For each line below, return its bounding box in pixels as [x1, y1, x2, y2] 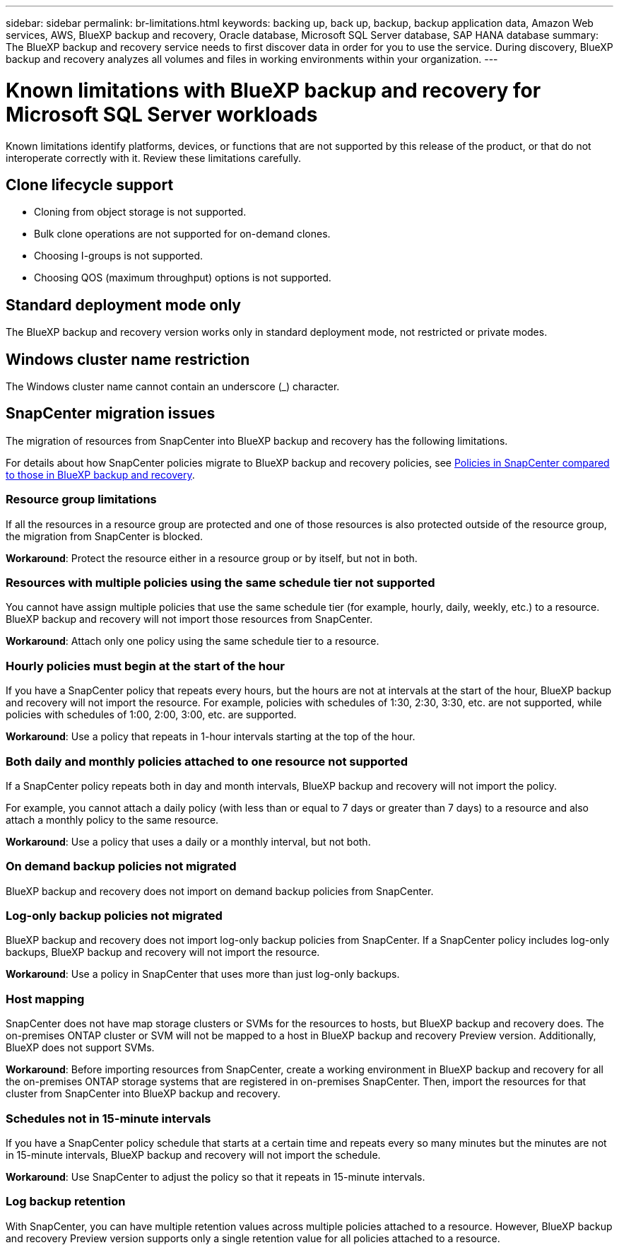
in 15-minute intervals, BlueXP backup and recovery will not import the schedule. [6, 1148, 381, 1161]
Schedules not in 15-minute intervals [6, 1111, 211, 1126]
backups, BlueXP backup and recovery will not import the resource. [6, 946, 320, 959]
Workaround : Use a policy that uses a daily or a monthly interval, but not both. [6, 835, 371, 848]
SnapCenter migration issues [6, 404, 216, 423]
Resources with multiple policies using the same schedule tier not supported [6, 576, 435, 590]
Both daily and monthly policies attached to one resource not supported [6, 754, 408, 769]
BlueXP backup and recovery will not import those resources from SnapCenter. [6, 613, 373, 626]
